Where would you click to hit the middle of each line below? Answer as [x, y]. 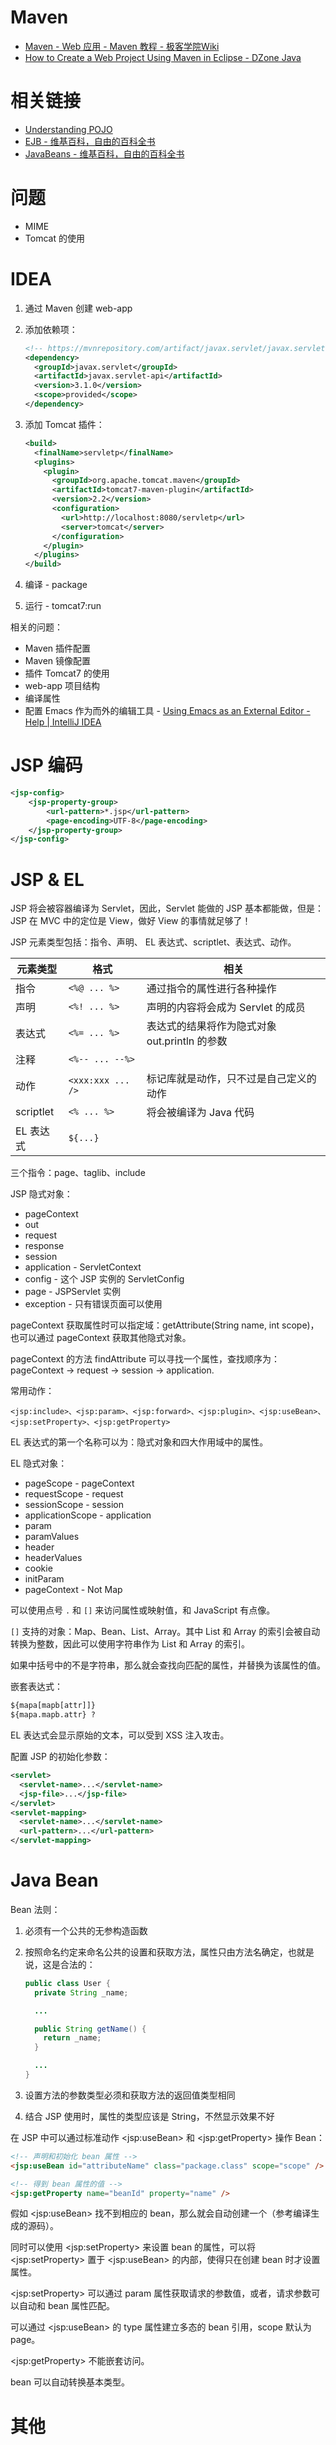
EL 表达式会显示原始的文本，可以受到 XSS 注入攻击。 [120, 1735]
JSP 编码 [46, 765]
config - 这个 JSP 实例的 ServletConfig [104, 1279]
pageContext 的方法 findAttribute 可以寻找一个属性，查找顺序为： [145, 1359]
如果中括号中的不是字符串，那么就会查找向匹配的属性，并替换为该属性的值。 [168, 1665]
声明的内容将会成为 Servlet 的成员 [226, 1008]
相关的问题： [36, 627]
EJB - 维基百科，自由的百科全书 [90, 141]
